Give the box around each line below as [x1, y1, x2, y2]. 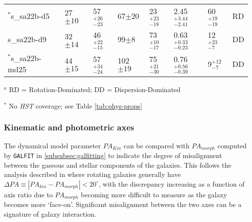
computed [217, 140, 247, 150]
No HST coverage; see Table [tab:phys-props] [9, 100, 142, 111]
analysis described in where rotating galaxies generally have [4, 169, 181, 179]
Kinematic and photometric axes [4, 121, 134, 133]
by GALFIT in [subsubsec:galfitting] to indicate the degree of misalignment [4, 150, 222, 160]
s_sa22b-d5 [11, 10, 50, 21]
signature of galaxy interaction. [4, 208, 96, 219]
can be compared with [124, 140, 189, 150]
